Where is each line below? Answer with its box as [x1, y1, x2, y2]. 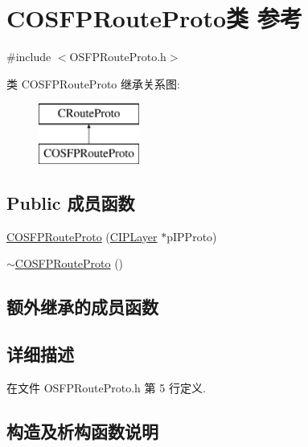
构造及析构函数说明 [6, 418, 158, 443]
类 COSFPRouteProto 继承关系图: [6, 75, 180, 92]
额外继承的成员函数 [6, 294, 158, 319]
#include [6, 48, 51, 65]
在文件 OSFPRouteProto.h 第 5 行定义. [6, 379, 206, 396]
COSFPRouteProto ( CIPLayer [6, 228, 158, 244]
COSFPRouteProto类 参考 [6, 2, 302, 35]
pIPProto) [166, 228, 217, 244]
